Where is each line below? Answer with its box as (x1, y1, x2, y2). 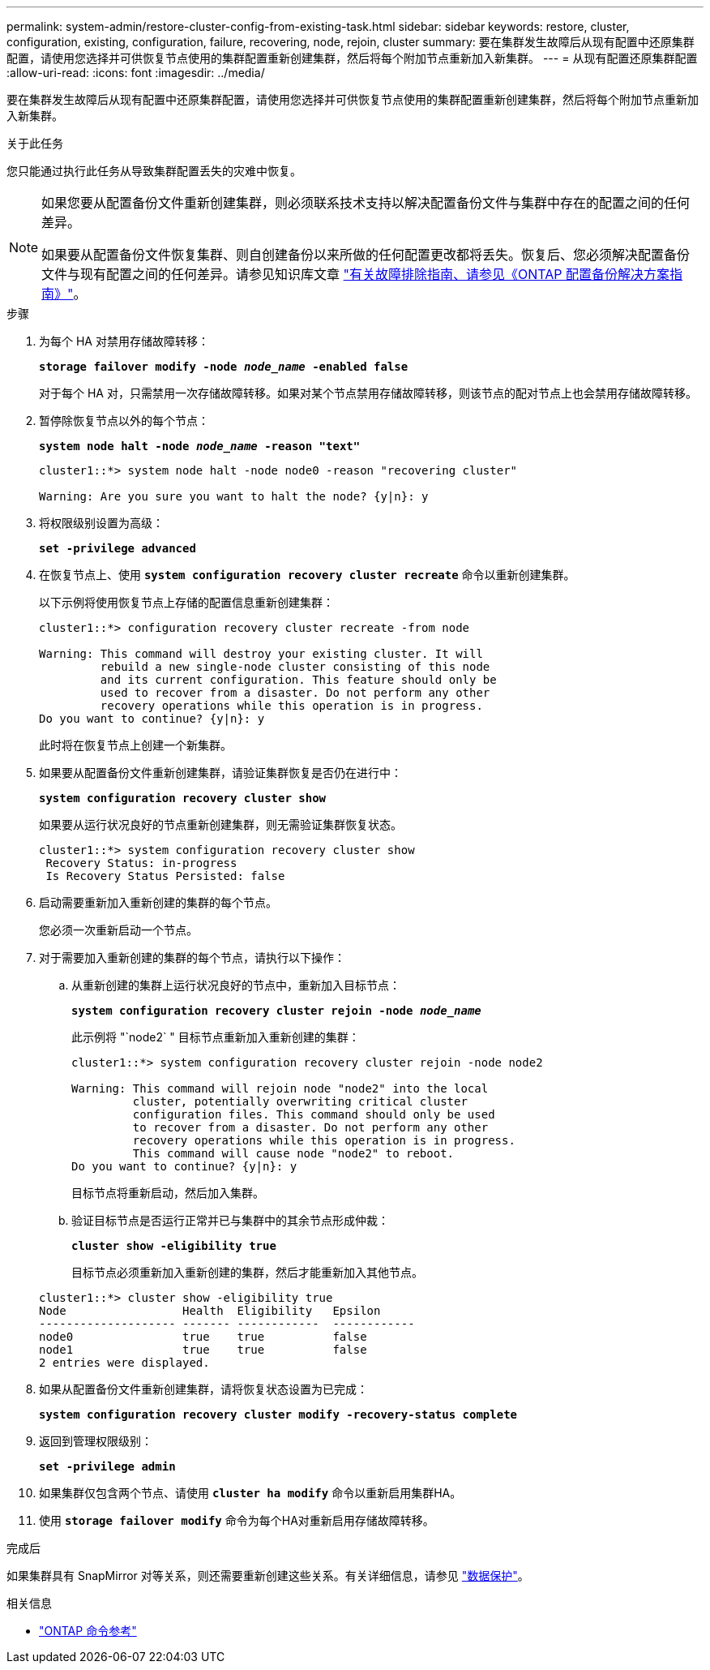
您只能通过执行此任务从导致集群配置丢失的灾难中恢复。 (6, 164, 302, 178)
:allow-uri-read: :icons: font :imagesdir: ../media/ (6, 66, 265, 79)
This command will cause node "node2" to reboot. (132, 1147, 455, 1160)
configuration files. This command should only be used (132, 1108, 495, 1121)
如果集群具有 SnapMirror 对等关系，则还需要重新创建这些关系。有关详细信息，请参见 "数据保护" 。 (6, 1569, 529, 1582)
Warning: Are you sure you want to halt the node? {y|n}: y (39, 490, 429, 503)
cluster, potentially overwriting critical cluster (132, 1095, 468, 1108)
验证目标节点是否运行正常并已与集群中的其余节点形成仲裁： (71, 1213, 389, 1227)
